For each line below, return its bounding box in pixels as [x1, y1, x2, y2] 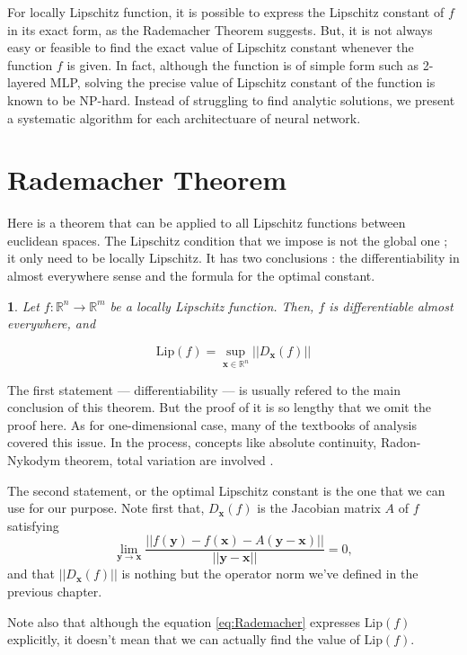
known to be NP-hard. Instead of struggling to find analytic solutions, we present [7, 90, 455, 109]
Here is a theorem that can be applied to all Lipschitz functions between [7, 213, 406, 232]
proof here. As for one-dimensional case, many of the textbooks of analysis [7, 415, 417, 434]
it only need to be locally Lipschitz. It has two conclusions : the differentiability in [7, 248, 460, 267]
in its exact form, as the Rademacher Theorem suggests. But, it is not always [7, 20, 433, 39]
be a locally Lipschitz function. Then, [110, 296, 314, 315]
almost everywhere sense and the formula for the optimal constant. [7, 266, 375, 285]
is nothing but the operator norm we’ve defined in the [121, 564, 419, 583]
